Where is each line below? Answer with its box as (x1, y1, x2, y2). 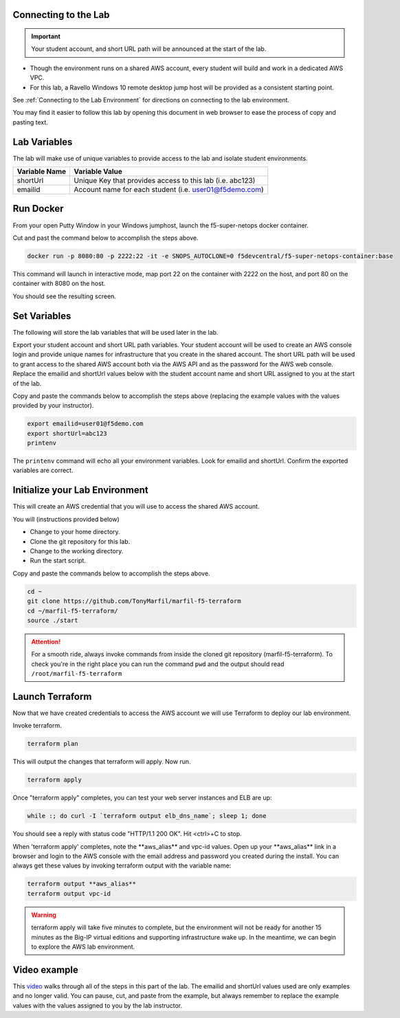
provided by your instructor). (12, 401, 94, 410)
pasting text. (12, 118, 48, 126)
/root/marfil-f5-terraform (31, 670, 122, 678)
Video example (12, 964, 78, 975)
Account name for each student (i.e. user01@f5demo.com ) (74, 185, 264, 195)
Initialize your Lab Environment (12, 485, 148, 496)
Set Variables (12, 310, 71, 322)
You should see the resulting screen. (12, 292, 117, 300)
